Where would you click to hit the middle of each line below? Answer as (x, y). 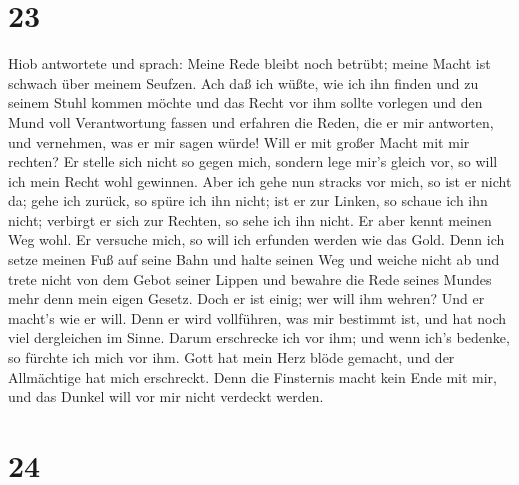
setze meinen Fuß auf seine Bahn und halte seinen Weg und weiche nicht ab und (254, 259)
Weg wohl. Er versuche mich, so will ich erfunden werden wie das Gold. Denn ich (256, 239)
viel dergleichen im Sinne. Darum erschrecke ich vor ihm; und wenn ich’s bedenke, (259, 337)
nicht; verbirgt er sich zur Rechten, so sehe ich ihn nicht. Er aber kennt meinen (250, 219)
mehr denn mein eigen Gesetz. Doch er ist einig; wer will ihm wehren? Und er (246, 298)
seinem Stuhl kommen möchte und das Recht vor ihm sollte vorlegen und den (245, 102)
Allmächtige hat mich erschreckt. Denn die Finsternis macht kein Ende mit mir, (252, 376)
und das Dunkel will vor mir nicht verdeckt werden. (166, 396)
